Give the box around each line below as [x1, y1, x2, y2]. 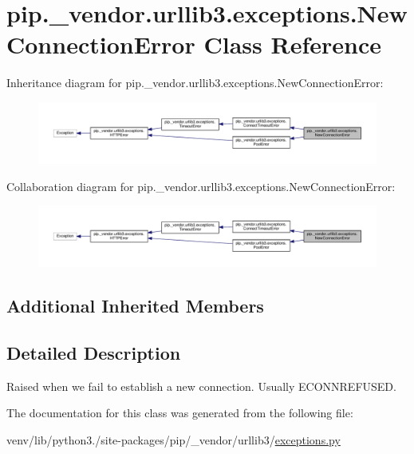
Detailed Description [6, 340, 181, 364]
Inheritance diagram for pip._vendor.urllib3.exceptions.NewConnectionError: [6, 74, 384, 91]
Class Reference [203, 28, 381, 61]
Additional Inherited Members [6, 293, 264, 318]
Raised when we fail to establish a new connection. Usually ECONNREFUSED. [6, 377, 396, 394]
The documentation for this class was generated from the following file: [6, 404, 353, 421]
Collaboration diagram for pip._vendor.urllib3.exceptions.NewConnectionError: [6, 177, 396, 194]
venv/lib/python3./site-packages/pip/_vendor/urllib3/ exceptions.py [6, 431, 341, 448]
